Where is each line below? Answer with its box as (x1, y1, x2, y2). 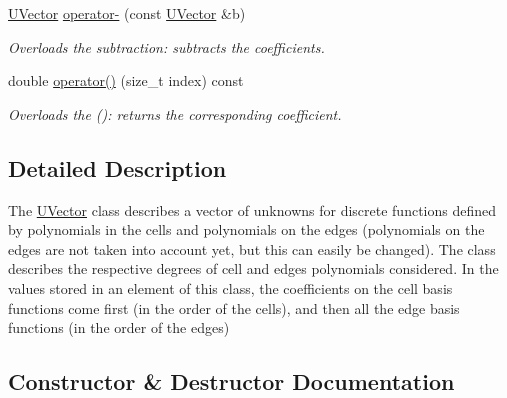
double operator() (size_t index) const (8, 70, 244, 91)
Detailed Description (8, 152, 227, 183)
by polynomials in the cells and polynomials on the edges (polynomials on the (8, 219, 485, 240)
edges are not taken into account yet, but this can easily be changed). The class (8, 238, 496, 259)
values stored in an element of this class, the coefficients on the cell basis (8, 277, 453, 298)
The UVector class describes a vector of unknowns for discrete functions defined (8, 199, 497, 220)
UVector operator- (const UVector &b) (8, 3, 246, 23)
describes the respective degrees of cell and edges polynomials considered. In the (8, 258, 499, 279)
